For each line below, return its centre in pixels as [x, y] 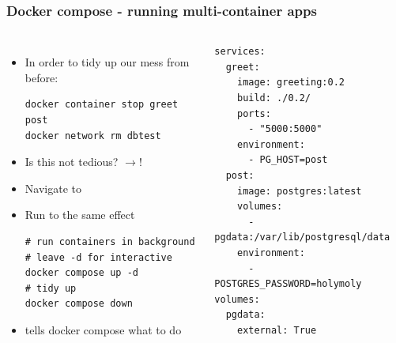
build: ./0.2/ [274, 98]
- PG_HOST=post [288, 160]
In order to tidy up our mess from [107, 62]
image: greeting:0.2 [290, 83]
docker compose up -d [81, 273]
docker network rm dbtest [93, 136]
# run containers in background [110, 241]
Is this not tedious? [72, 162]
